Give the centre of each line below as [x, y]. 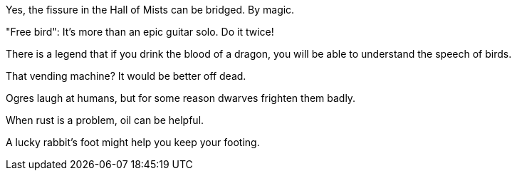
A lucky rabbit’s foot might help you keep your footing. [133, 142]
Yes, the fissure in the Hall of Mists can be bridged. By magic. [150, 10]
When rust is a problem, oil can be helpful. [105, 120]
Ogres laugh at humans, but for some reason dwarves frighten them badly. [181, 98]
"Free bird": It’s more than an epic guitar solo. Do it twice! [140, 32]
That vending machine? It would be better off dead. [126, 76]
